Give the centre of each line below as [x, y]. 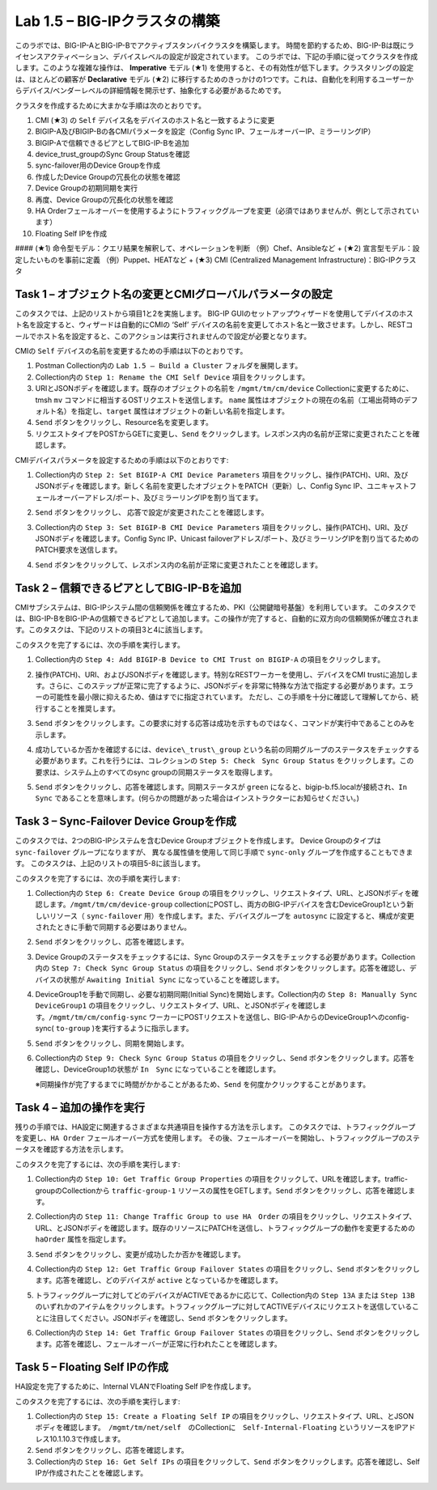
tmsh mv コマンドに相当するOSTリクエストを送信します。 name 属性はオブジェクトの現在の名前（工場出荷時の [220, 400]
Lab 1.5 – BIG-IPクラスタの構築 [117, 21]
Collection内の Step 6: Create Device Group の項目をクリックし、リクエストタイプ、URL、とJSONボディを [223, 893]
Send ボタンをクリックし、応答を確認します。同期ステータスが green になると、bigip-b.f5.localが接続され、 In [221, 787]
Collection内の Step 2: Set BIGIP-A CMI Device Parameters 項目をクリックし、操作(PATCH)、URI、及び [222, 474]
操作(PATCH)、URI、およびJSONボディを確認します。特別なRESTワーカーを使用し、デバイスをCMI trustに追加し [223, 674]
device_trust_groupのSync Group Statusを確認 [112, 155]
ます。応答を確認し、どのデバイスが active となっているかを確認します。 [159, 1280]
